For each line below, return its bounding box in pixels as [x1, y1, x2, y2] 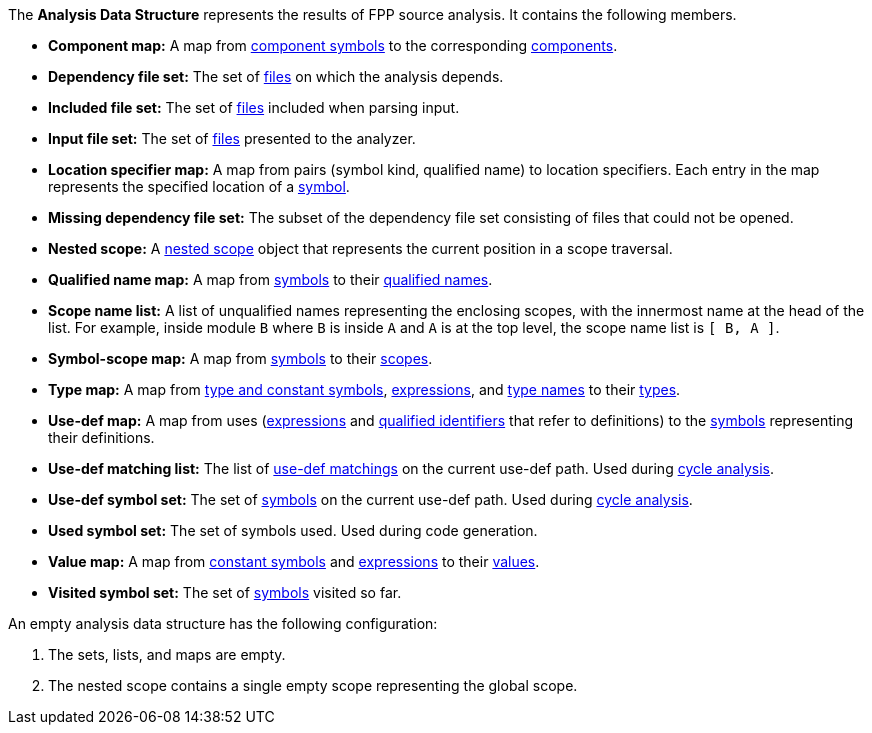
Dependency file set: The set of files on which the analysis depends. [48, 68, 504, 85]
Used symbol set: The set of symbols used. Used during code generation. [48, 522, 538, 539]
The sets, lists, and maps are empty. [48, 646, 286, 663]
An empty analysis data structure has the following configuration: [8, 615, 438, 632]
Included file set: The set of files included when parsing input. [48, 99, 460, 116]
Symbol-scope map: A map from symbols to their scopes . [48, 350, 433, 367]
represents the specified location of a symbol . [48, 178, 350, 195]
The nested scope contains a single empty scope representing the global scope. [48, 677, 578, 694]
